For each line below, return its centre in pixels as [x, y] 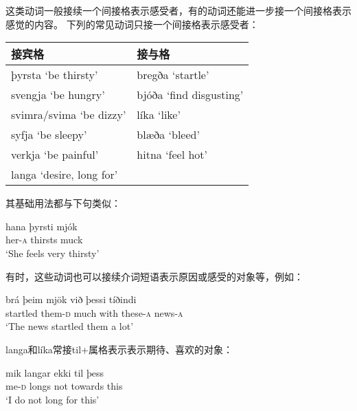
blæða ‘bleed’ [168, 135]
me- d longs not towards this [64, 386]
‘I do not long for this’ [53, 399]
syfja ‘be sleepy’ [49, 135]
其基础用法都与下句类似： [63, 203]
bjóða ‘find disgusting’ [190, 95]
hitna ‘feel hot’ [172, 155]
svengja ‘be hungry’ [58, 95]
